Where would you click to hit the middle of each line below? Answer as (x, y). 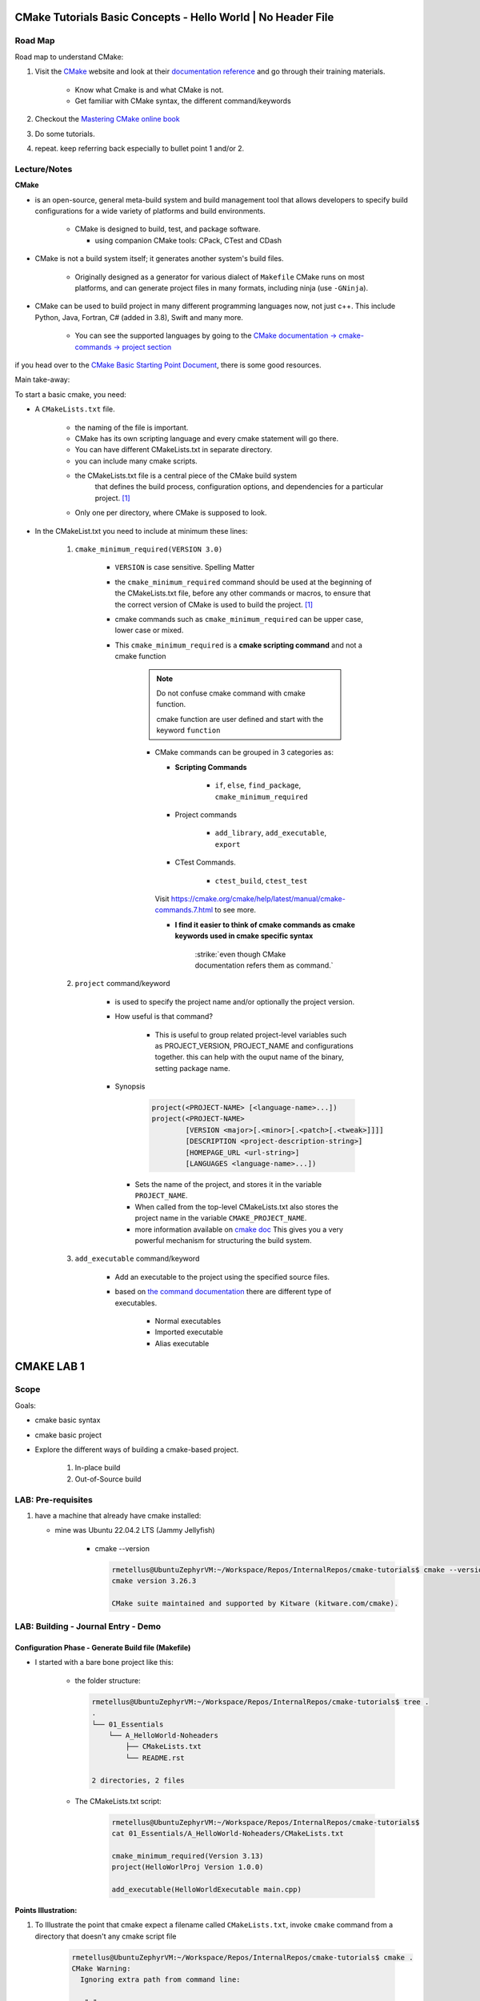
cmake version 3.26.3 (154, 1581)
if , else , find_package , (258, 785)
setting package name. (193, 1068)
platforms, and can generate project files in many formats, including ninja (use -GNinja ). (221, 287)
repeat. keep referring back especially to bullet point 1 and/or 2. (140, 149)
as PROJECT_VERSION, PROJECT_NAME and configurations (254, 1045)
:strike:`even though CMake (240, 954)
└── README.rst (155, 1758)
